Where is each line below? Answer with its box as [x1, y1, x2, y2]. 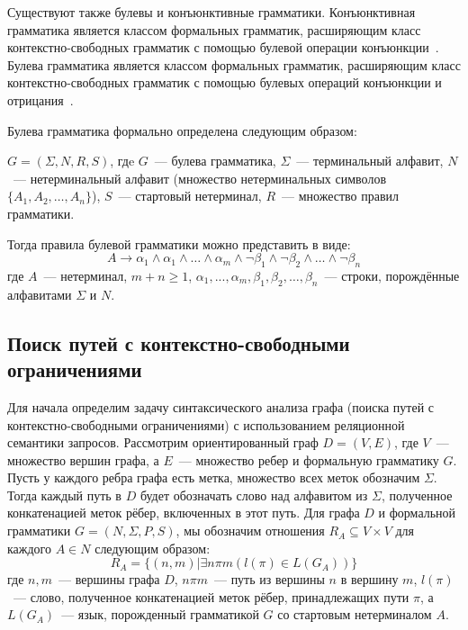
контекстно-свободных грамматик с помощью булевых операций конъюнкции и [7, 73, 442, 92]
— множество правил [282, 186, 400, 205]
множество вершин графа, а [7, 450, 159, 469]
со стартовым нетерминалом [277, 605, 432, 624]
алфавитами [7, 284, 72, 303]
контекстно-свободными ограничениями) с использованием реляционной [7, 415, 405, 434]
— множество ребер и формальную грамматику [178, 450, 439, 469]
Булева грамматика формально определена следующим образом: [7, 121, 357, 139]
